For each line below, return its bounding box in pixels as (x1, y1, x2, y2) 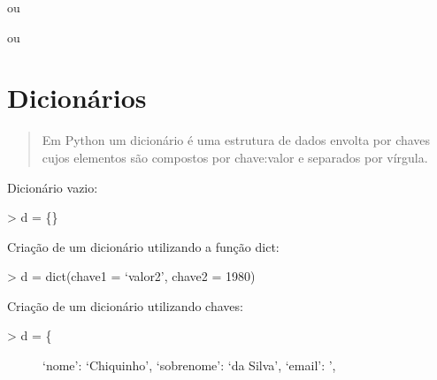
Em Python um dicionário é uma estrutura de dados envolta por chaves (42, 131, 431, 149)
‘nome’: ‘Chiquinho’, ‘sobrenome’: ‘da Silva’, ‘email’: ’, (42, 356, 336, 375)
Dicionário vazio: (7, 178, 98, 196)
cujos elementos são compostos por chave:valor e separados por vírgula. (42, 148, 428, 166)
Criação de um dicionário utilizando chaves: (7, 296, 243, 315)
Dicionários (7, 80, 147, 116)
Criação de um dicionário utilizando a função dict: (7, 237, 280, 255)
